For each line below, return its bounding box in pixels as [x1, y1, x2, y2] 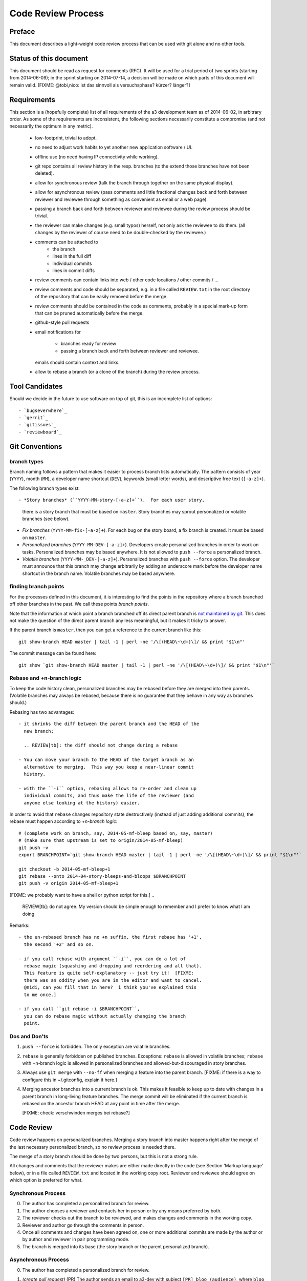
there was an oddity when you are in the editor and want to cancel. [24, 977, 202, 983]
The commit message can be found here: [9, 650, 97, 656]
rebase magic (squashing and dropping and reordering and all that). [24, 963, 202, 968]
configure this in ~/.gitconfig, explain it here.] [22, 1077, 118, 1083]
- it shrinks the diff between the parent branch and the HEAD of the [18, 721, 200, 727]
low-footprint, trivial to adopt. [35, 135, 97, 141]
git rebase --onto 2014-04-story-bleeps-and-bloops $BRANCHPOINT [18, 874, 186, 879]
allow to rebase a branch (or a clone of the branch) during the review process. [35, 369, 200, 375]
